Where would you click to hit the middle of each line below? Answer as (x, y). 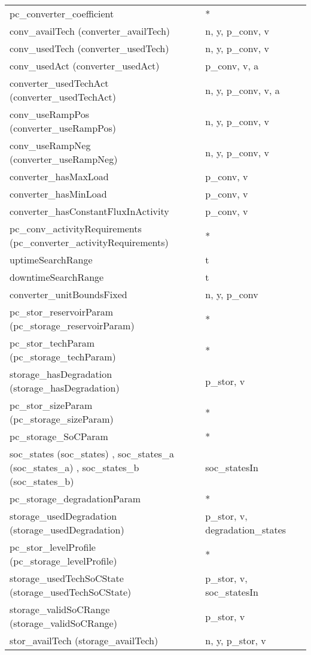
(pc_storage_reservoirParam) (72, 325)
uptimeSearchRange (51, 260)
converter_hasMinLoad (58, 194)
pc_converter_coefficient (62, 13)
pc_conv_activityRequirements (76, 228)
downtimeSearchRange (57, 277)
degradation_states (246, 530)
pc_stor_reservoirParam (62, 312)
